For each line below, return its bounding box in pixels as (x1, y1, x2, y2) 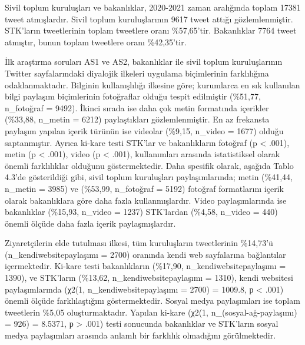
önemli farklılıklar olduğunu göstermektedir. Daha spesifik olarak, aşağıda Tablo (5, 159, 294, 171)
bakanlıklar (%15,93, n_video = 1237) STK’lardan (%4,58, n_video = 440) (5, 205, 278, 218)
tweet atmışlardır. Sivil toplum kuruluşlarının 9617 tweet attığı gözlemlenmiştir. (5, 12, 293, 25)
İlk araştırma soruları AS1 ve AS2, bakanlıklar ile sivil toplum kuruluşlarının (5, 55, 283, 68)
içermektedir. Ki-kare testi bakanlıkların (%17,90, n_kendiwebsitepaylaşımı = (5, 260, 286, 272)
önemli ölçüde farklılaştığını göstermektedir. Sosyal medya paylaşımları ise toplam (5, 294, 300, 307)
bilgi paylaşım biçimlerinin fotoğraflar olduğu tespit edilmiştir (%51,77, (5, 90, 261, 102)
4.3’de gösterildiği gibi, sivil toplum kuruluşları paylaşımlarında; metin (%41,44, (5, 171, 293, 183)
